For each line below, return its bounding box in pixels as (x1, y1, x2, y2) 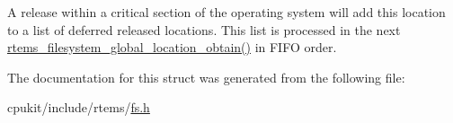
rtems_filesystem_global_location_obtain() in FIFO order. (7, 38, 337, 57)
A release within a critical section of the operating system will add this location (7, 3, 446, 21)
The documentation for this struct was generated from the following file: (7, 67, 405, 86)
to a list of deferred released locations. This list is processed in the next (7, 20, 401, 39)
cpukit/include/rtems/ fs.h (7, 98, 150, 117)
